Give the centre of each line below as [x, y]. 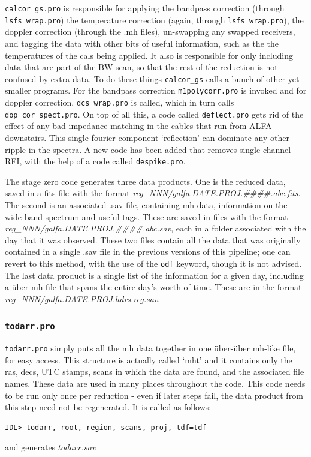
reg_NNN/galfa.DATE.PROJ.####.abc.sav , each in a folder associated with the [155, 228]
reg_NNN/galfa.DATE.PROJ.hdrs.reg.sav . [83, 298]
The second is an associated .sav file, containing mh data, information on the [146, 204]
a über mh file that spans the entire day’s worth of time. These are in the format [153, 287]
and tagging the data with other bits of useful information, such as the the [142, 43]
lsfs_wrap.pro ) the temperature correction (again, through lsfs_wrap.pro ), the [154, 19]
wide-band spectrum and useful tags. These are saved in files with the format [147, 216]
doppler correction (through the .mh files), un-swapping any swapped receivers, [150, 31]
